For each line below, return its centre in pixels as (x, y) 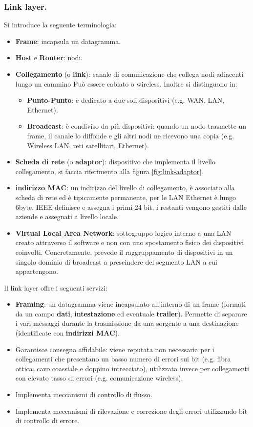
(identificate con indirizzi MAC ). (67, 333)
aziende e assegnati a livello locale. (67, 216)
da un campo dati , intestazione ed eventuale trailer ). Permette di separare (131, 313)
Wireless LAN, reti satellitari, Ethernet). (88, 145)
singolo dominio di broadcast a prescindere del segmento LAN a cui (116, 261)
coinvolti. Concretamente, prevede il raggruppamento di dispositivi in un (124, 252)
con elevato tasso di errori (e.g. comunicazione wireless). (99, 378)
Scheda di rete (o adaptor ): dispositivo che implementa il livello (115, 162)
